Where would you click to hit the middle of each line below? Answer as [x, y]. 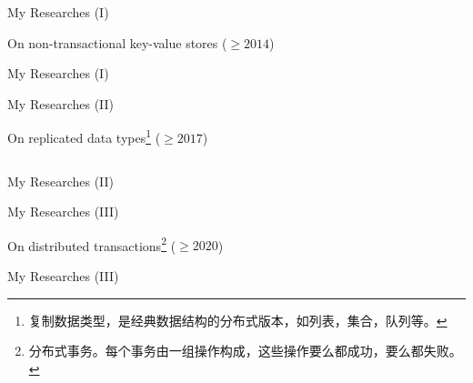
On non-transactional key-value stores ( [117, 42]
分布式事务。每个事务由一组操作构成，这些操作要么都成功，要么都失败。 [245, 351]
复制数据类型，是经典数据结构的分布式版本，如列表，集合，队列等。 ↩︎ [238, 320]
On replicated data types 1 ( [84, 136]
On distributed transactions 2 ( [92, 244]
